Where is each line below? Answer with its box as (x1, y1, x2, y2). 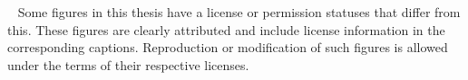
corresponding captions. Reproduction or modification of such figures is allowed (7, 38, 448, 57)
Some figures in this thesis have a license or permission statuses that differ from (17, 3, 461, 21)
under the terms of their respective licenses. (7, 55, 249, 74)
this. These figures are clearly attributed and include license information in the (7, 20, 445, 39)
